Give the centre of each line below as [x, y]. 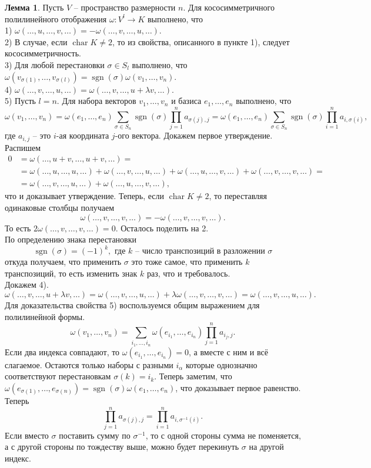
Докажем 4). [27, 284]
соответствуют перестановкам [58, 376]
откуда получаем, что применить [63, 262]
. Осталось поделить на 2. [162, 228]
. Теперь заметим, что [193, 376]
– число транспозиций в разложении [200, 252]
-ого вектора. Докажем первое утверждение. [194, 135]
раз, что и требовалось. [189, 273]
